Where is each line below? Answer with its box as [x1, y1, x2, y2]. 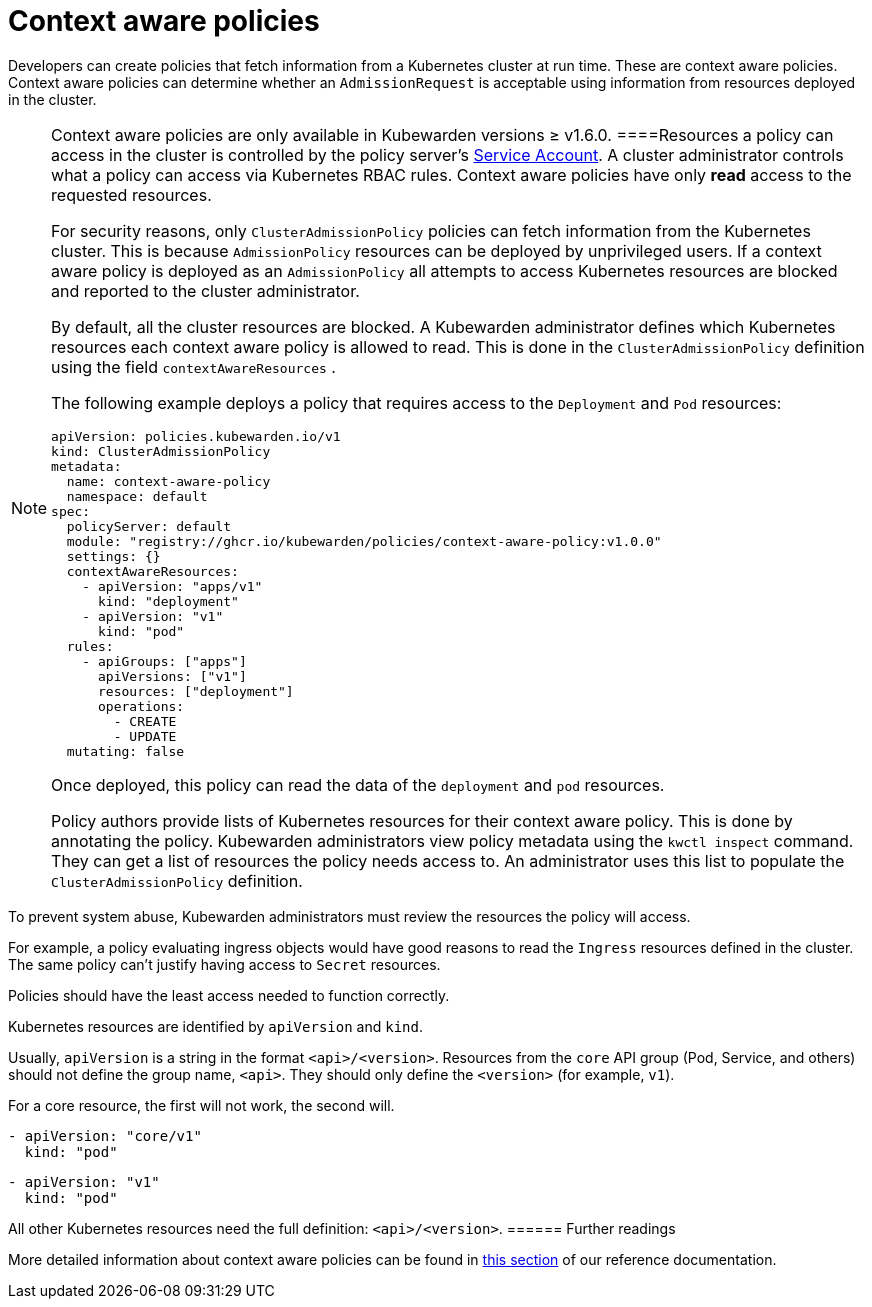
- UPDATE [113, 728, 177, 744]
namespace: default [66, 488, 208, 504]
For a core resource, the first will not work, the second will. [8, 1096, 395, 1114]
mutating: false [66, 743, 185, 759]
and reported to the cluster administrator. [51, 280, 360, 301]
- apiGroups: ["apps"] [82, 653, 247, 669]
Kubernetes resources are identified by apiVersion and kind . [8, 1017, 423, 1035]
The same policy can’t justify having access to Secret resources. [8, 955, 441, 973]
